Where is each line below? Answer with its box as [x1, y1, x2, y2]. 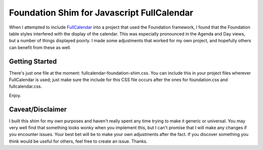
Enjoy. [9, 92, 21, 98]
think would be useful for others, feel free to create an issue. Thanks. [9, 138, 148, 144]
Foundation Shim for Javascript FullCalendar [9, 7, 193, 18]
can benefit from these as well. [9, 44, 72, 50]
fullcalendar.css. [9, 83, 42, 89]
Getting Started [9, 57, 57, 66]
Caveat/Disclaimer [9, 105, 67, 114]
